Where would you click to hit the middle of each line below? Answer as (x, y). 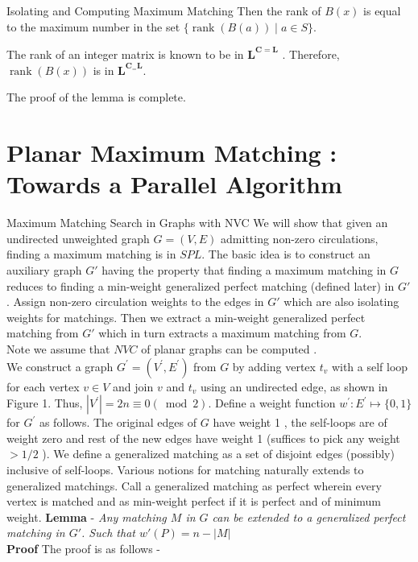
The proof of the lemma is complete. (96, 97)
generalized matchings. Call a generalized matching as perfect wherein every (194, 485)
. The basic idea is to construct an (286, 254)
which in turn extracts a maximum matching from (222, 333)
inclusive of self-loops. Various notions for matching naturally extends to (185, 469)
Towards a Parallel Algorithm (174, 184)
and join (133, 386)
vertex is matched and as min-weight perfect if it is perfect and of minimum (194, 501)
